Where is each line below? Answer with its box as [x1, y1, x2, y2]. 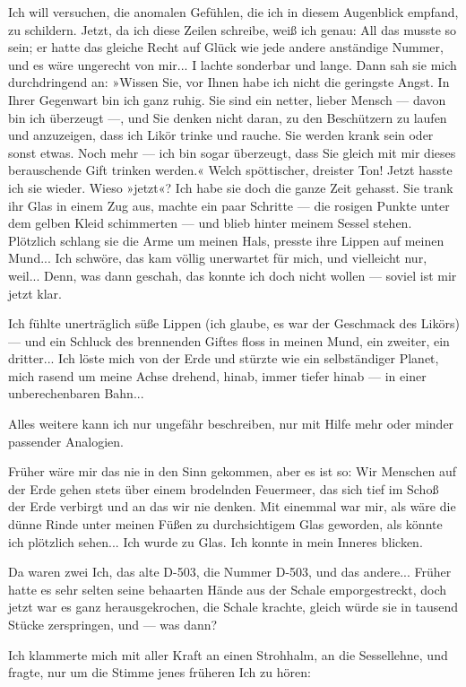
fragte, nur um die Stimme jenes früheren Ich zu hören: [8, 663, 311, 682]
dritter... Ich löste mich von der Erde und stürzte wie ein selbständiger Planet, [8, 349, 439, 368]
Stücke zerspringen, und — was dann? [8, 615, 218, 633]
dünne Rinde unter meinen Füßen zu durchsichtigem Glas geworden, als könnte [8, 515, 443, 534]
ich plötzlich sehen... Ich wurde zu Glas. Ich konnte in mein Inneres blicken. [8, 532, 423, 551]
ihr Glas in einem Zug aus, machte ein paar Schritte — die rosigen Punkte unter [8, 196, 450, 214]
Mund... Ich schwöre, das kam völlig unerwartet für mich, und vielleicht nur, [8, 248, 427, 267]
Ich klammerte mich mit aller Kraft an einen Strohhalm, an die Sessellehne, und [8, 645, 448, 664]
